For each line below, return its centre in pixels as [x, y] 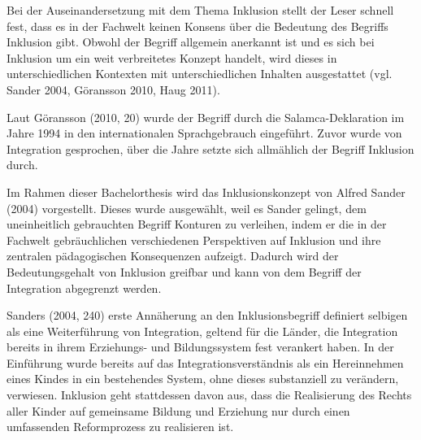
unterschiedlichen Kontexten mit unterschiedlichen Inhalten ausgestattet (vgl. [200, 74]
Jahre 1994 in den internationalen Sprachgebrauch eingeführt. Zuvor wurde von [204, 133]
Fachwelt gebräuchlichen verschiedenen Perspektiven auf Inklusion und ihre [194, 240]
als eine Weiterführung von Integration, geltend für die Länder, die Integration [202, 331]
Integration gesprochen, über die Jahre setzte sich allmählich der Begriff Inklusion [210, 148]
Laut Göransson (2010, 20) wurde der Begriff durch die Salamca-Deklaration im [206, 117]
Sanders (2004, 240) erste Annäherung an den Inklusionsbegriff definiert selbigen [207, 315]
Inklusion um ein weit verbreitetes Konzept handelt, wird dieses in [172, 57]
